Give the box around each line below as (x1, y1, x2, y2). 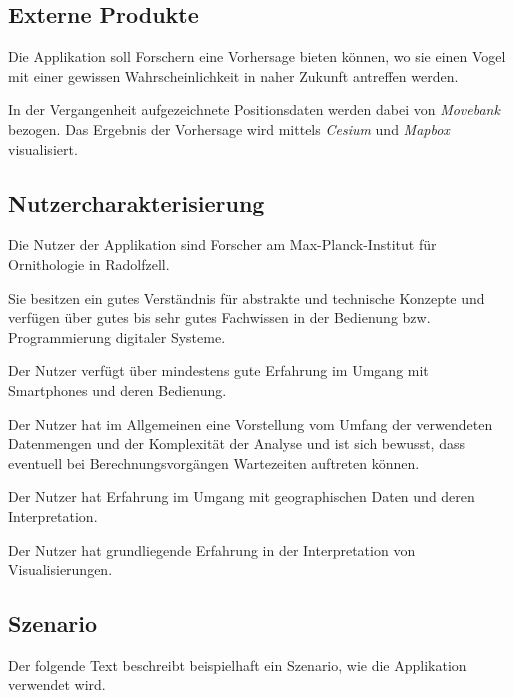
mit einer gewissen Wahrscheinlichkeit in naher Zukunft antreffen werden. (8, 65, 459, 86)
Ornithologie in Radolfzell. (8, 253, 170, 274)
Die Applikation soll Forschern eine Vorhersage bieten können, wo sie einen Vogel (8, 46, 506, 67)
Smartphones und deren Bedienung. (8, 379, 227, 400)
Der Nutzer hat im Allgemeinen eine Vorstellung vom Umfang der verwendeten (8, 413, 493, 434)
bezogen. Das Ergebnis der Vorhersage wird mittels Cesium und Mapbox (8, 118, 450, 139)
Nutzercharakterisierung (8, 187, 265, 218)
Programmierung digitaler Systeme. (8, 326, 226, 347)
